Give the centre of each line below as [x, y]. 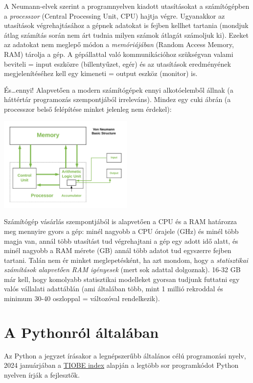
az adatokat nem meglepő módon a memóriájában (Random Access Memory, [119, 44]
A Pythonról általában [81, 332]
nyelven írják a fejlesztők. [42, 374]
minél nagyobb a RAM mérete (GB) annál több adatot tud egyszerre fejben [118, 250]
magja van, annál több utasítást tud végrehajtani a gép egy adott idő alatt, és [121, 241]
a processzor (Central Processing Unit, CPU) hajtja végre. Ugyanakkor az [115, 15]
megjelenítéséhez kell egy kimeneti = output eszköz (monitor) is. [101, 73]
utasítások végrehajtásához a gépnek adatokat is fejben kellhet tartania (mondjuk [126, 25]
